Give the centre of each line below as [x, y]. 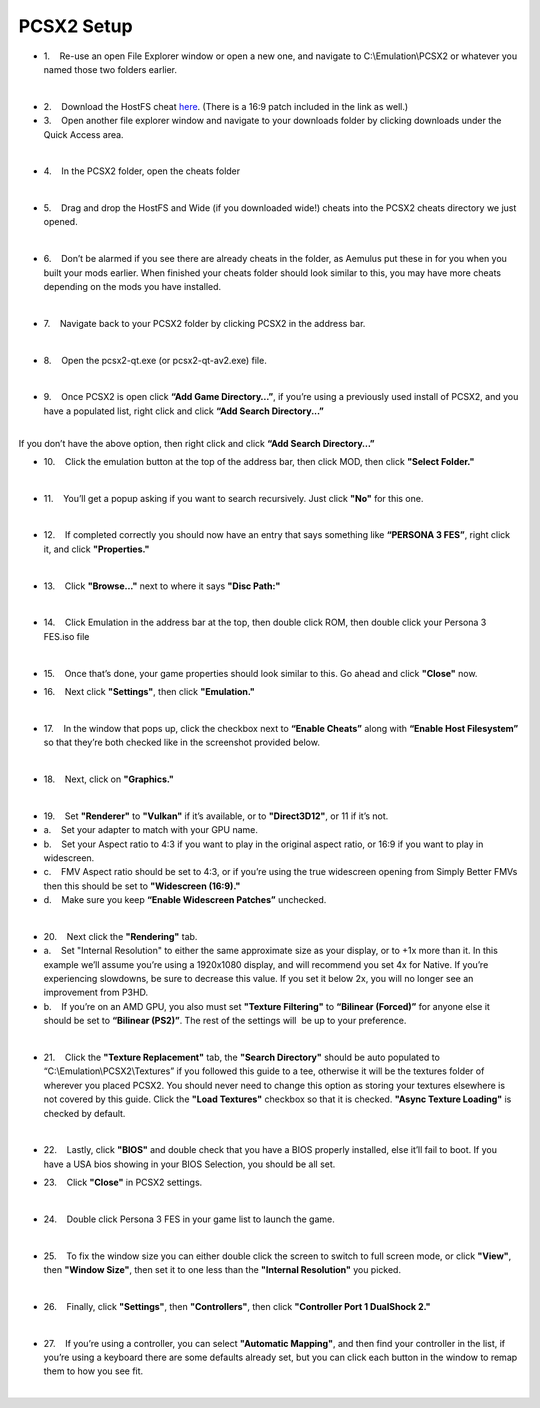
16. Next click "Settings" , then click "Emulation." [149, 691]
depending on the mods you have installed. [132, 287]
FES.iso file [66, 636]
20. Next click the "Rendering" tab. [120, 936]
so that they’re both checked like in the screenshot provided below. [181, 742]
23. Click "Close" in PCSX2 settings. [123, 1182]
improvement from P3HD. [96, 992]
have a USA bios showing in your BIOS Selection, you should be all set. [189, 1164]
